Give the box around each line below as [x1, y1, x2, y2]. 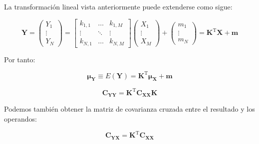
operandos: [4, 114, 37, 124]
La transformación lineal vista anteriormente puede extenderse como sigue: [4, 1, 233, 11]
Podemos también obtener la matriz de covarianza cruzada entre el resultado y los [4, 104, 255, 114]
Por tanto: [4, 54, 35, 64]
